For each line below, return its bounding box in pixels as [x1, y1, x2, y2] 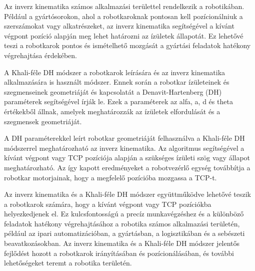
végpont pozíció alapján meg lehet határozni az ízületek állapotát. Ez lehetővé [4, 30, 243, 41]
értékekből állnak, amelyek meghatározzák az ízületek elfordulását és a [4, 106, 220, 116]
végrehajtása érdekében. [4, 50, 77, 60]
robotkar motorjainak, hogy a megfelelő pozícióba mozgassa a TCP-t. [4, 172, 217, 182]
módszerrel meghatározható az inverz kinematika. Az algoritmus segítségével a [4, 142, 244, 153]
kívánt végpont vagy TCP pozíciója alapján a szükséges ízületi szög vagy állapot [4, 152, 250, 163]
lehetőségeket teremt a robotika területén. [4, 257, 132, 268]
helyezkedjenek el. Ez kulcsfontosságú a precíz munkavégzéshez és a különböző [4, 208, 244, 219]
